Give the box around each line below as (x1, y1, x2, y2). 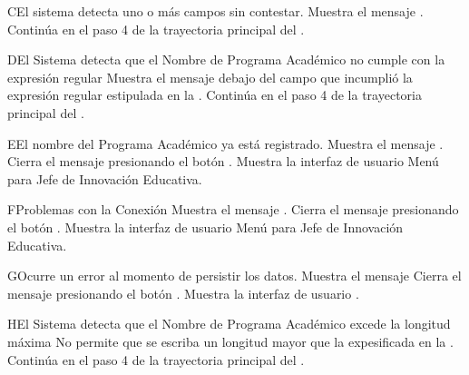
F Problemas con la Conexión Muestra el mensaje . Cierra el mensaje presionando (7, 200, 459, 219)
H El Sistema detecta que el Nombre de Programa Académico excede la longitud (7, 314, 451, 333)
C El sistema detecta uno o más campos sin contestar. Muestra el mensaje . (7, 2, 424, 20)
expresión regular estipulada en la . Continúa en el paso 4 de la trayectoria (7, 85, 422, 104)
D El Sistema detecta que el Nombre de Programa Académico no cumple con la (7, 50, 445, 69)
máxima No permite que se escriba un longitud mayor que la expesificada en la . (7, 331, 454, 350)
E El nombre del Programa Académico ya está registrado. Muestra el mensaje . (7, 133, 444, 153)
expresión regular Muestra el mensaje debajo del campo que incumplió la (7, 67, 413, 86)
